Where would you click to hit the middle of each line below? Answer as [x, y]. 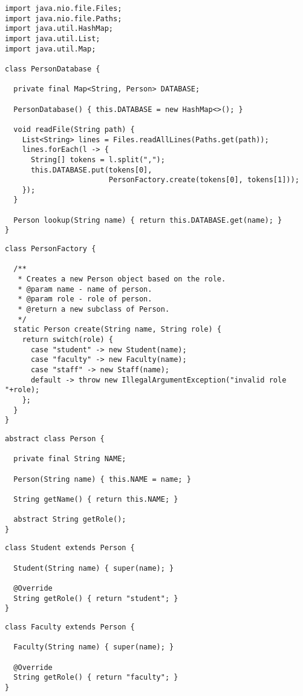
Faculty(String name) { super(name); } [94, 647]
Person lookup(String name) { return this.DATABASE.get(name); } [148, 220]
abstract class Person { [55, 438]
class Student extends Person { [70, 548]
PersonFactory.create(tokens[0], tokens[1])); [204, 180]
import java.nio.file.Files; [64, 8]
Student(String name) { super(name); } [94, 568]
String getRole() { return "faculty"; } [96, 678]
